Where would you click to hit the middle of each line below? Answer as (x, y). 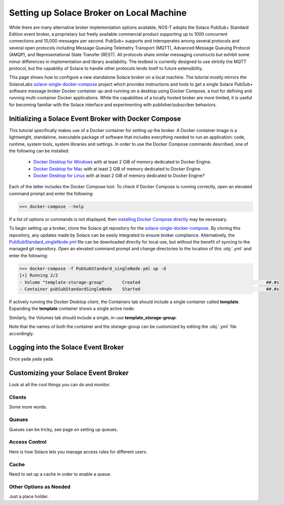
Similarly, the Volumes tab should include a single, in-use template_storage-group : (93, 317)
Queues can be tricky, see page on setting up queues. (63, 429)
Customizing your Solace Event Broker (69, 373)
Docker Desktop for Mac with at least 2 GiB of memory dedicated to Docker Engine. (118, 169)
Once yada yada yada (31, 359)
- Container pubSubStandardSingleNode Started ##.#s (149, 289)
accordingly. (21, 333)
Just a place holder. (29, 497)
